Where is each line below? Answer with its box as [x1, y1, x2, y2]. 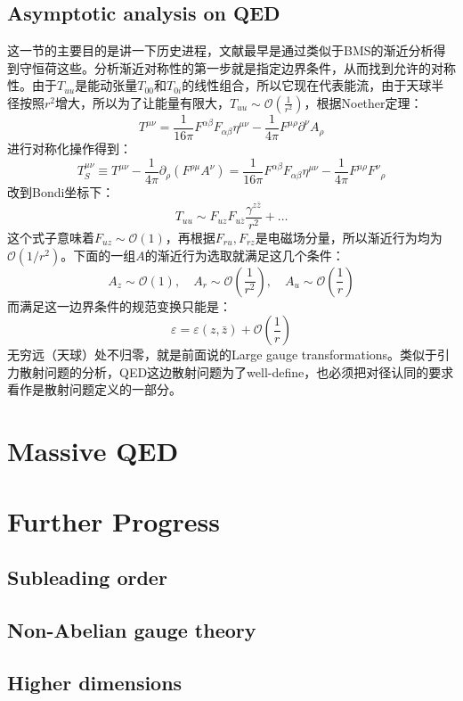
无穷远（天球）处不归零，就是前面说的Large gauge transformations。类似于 [7, 345, 438, 364]
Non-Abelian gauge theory [7, 615, 256, 643]
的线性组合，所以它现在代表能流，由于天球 [182, 76, 432, 95]
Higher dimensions [7, 668, 183, 696]
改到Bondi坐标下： [7, 182, 115, 201]
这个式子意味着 [7, 228, 94, 246]
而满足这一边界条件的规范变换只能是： [7, 296, 231, 315]
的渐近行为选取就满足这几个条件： [144, 245, 345, 264]
